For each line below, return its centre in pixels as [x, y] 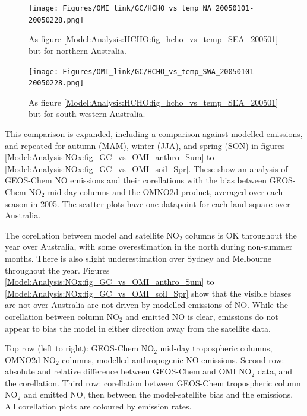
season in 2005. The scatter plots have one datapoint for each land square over [148, 203]
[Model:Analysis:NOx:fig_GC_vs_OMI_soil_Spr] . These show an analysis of [146, 168]
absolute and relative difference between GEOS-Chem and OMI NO [128, 371]
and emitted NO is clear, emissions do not [202, 316]
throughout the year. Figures [57, 270]
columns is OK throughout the [241, 235]
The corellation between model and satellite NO [92, 235]
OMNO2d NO [30, 359]
